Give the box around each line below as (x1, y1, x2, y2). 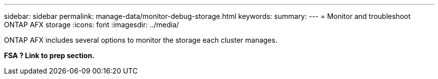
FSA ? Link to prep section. (4, 51, 94, 60)
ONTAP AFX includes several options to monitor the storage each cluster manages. (4, 36, 277, 44)
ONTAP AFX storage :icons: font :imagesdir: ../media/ (4, 20, 179, 29)
